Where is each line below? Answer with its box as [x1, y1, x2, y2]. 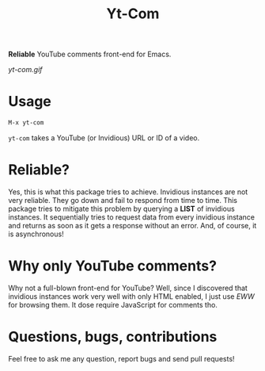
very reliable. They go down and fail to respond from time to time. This [8, 195, 237, 205]
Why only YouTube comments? [8, 257, 218, 275]
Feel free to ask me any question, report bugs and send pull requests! [8, 354, 235, 363]
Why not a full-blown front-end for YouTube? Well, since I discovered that [8, 283, 248, 293]
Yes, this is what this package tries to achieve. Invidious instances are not [8, 187, 248, 197]
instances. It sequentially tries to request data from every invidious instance [8, 212, 256, 222]
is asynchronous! [8, 229, 65, 239]
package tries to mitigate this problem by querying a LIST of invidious [8, 204, 235, 213]
